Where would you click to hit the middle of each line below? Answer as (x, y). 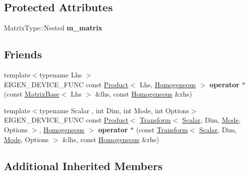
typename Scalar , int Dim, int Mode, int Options (114, 110)
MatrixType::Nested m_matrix (53, 28)
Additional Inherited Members (83, 165)
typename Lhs (61, 75)
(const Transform (162, 129)
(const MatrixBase (32, 94)
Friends (23, 54)
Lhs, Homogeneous (168, 84)
